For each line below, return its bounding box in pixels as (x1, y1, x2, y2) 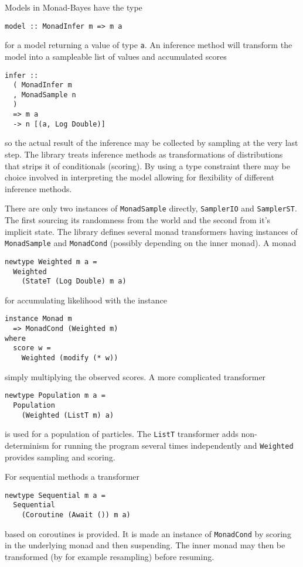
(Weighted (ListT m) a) (21, 411, 114, 419)
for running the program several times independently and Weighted (52, 439, 294, 451)
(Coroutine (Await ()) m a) (21, 511, 131, 520)
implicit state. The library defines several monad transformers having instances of (5, 225, 298, 237)
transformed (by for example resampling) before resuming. (5, 551, 215, 563)
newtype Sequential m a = (5, 491, 105, 500)
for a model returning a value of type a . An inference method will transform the (5, 39, 292, 51)
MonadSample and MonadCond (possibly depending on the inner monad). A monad (5, 237, 297, 249)
